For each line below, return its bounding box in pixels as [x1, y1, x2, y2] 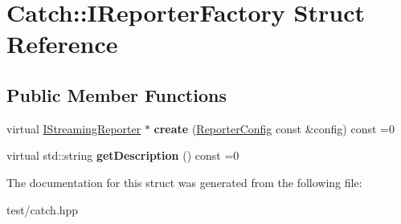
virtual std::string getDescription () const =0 [6, 147, 239, 164]
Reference [6, 27, 118, 60]
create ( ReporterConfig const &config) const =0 [153, 120, 395, 136]
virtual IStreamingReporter [6, 120, 141, 136]
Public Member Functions [6, 82, 227, 107]
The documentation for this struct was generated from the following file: [6, 173, 362, 190]
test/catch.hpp [6, 201, 79, 218]
